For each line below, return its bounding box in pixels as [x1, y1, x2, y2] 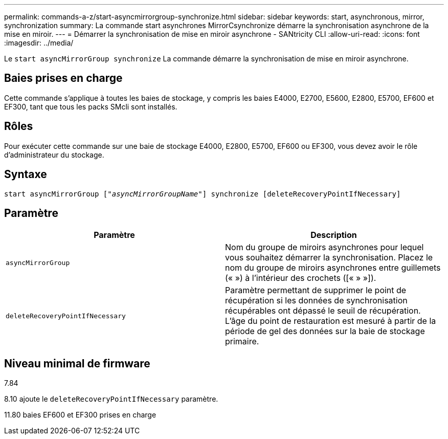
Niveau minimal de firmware [4, 357, 150, 370]
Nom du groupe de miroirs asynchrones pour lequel [225, 242, 424, 253]
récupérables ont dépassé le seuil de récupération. [225, 305, 421, 316]
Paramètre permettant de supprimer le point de [225, 285, 407, 296]
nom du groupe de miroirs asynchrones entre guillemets [225, 262, 441, 273]
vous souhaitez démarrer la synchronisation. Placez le [225, 252, 433, 263]
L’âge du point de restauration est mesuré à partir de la [225, 316, 436, 326]
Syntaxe [4, 168, 47, 181]
